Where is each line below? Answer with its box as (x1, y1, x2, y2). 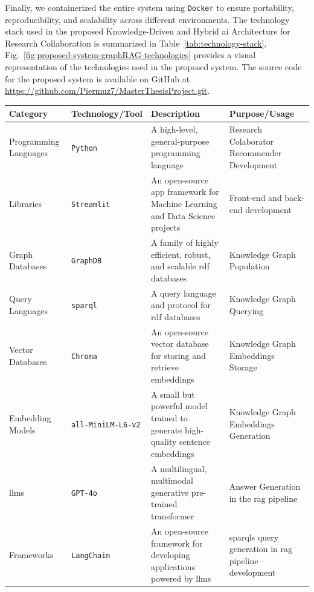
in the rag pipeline (229, 492, 298, 504)
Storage (229, 361, 257, 373)
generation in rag (229, 542, 293, 555)
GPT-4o (71, 488, 98, 498)
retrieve (150, 361, 179, 373)
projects (150, 221, 181, 234)
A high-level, (150, 123, 198, 136)
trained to (150, 412, 188, 424)
